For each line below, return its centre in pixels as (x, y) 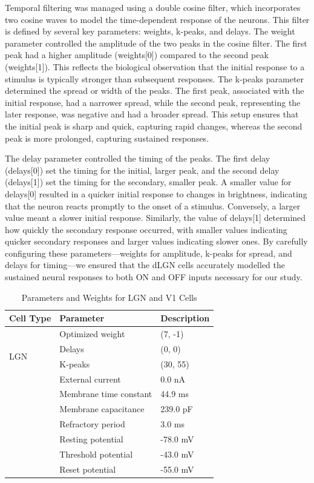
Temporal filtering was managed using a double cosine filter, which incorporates (153, 7)
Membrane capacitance (102, 409)
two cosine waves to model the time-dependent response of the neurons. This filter (157, 19)
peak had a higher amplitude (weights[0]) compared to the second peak (137, 55)
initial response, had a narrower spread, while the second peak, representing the (153, 102)
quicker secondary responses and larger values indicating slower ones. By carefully (156, 241)
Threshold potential (96, 454)
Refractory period (92, 424)
